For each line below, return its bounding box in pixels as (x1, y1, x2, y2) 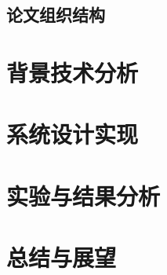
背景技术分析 (6, 56, 139, 88)
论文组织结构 (6, 2, 105, 27)
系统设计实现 (6, 118, 139, 150)
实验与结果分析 (6, 179, 161, 211)
